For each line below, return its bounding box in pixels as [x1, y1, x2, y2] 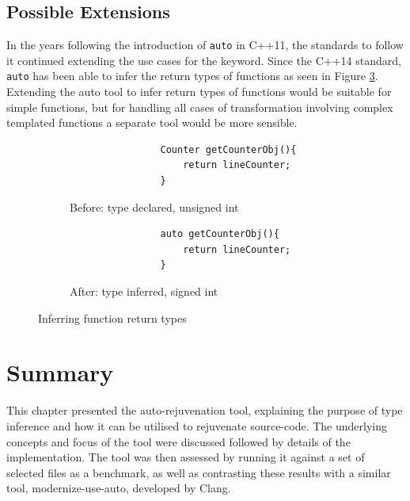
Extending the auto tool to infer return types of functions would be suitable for [6, 83, 392, 100]
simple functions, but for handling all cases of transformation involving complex [6, 98, 393, 115]
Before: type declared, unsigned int [70, 198, 239, 215]
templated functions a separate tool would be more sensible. [6, 114, 298, 131]
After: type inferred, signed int [70, 283, 218, 300]
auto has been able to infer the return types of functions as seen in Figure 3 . [6, 67, 378, 84]
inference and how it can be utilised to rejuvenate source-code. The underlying [6, 417, 387, 434]
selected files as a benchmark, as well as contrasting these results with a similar [6, 464, 391, 480]
